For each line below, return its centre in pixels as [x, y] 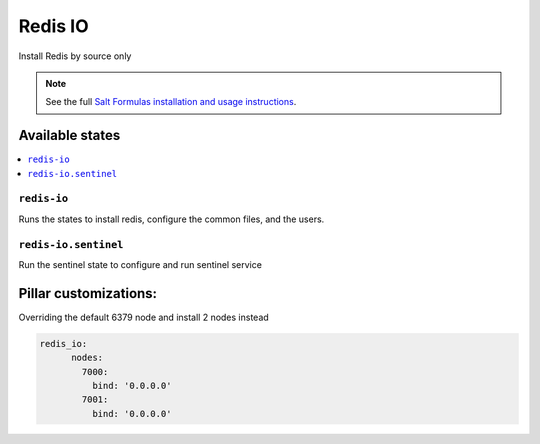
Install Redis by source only [75, 56]
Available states [69, 135]
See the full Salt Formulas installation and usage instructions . [171, 102]
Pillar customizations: [88, 293]
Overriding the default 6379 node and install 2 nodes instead [143, 317]
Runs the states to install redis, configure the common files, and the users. [171, 219]
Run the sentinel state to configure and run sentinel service [140, 264]
